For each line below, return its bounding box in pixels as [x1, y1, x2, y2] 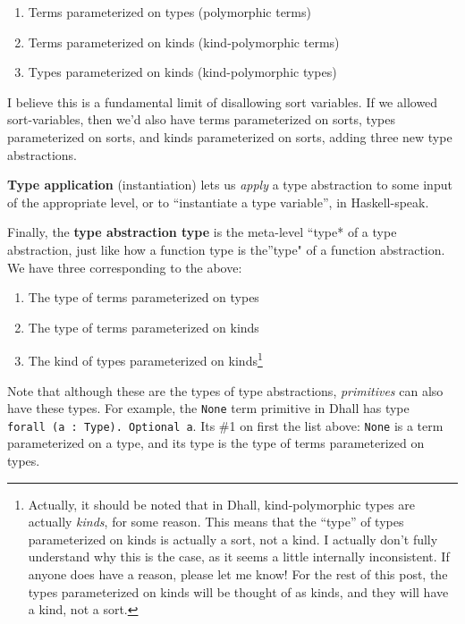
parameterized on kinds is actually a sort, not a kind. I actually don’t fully [28, 529, 438, 548]
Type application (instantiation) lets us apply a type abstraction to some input [7, 175, 452, 194]
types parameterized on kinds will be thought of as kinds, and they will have [28, 582, 449, 601]
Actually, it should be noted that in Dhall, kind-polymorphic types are [28, 494, 415, 513]
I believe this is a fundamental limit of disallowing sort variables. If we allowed [7, 92, 438, 111]
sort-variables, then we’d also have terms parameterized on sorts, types [7, 110, 395, 129]
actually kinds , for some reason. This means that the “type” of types [28, 512, 404, 531]
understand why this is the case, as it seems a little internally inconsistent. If [28, 547, 450, 566]
